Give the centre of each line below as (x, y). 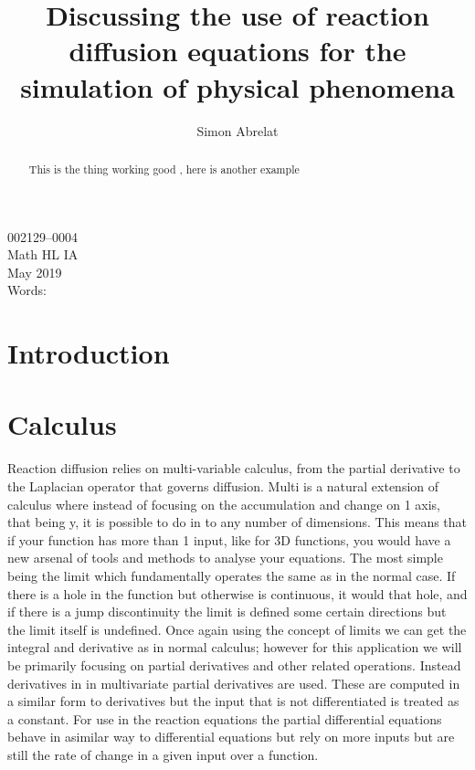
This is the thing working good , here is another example (164, 169)
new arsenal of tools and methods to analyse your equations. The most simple (225, 558)
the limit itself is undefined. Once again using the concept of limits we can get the (237, 629)
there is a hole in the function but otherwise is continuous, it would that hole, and (237, 593)
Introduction (89, 353)
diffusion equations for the (237, 51)
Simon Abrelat (237, 130)
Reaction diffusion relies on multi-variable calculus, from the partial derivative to (234, 468)
